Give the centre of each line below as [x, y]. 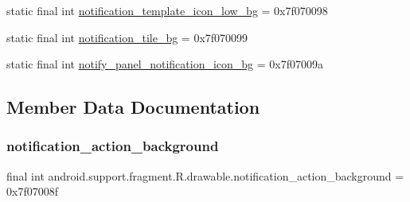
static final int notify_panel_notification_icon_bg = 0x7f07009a [165, 64]
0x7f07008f [32, 191]
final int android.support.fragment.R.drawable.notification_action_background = [205, 175]
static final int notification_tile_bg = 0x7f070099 [127, 37]
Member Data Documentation [133, 107]
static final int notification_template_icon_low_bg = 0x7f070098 [167, 10]
